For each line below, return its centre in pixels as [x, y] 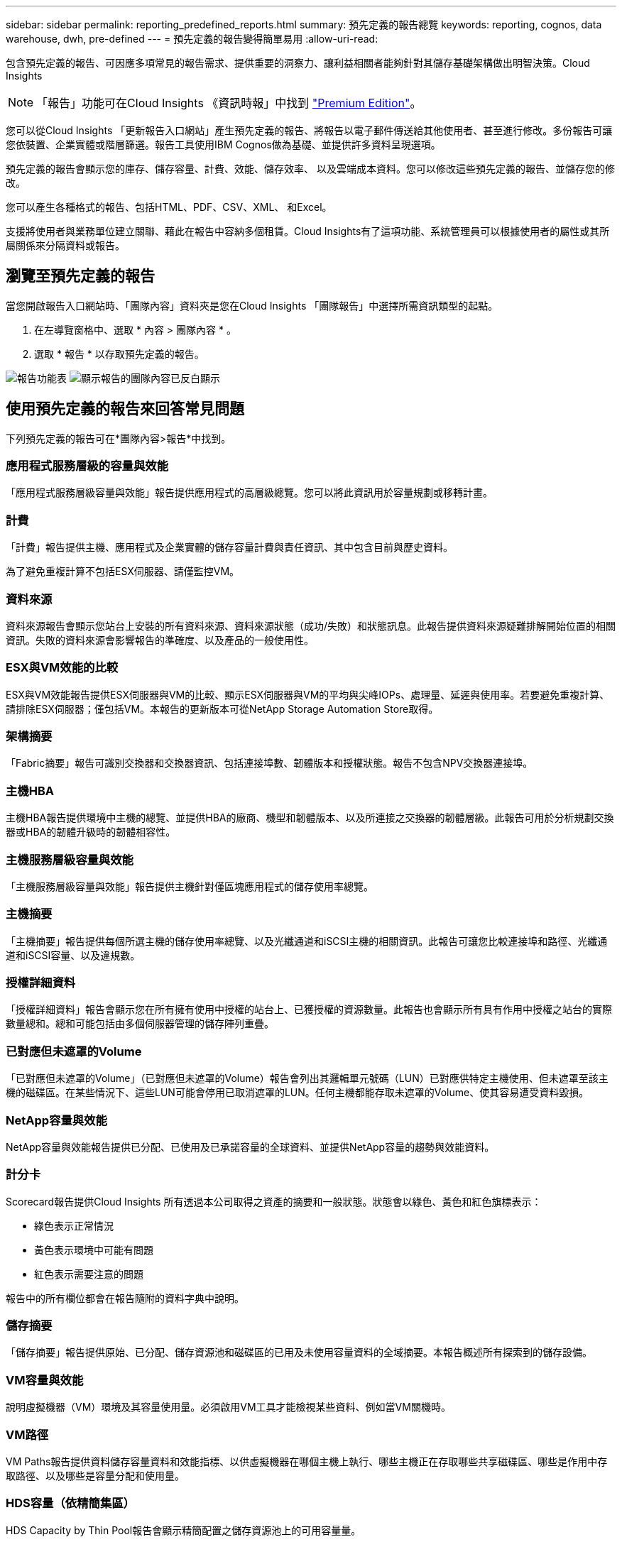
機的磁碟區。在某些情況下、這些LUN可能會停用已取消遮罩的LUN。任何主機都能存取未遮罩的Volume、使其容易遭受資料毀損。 [298, 1093]
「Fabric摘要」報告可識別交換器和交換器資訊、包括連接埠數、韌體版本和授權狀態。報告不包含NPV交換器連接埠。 [269, 763]
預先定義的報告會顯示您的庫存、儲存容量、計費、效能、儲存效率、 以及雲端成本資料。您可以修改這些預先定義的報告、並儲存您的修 [310, 169]
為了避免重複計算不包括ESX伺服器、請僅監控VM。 [123, 572]
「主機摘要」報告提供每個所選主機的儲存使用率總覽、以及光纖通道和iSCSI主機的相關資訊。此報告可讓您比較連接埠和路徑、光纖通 [307, 941]
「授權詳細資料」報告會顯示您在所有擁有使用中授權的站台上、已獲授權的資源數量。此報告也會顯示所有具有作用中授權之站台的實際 [309, 1010]
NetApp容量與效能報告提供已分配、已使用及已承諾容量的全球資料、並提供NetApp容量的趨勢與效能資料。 [250, 1147]
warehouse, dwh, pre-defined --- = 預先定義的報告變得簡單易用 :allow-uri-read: [192, 39]
